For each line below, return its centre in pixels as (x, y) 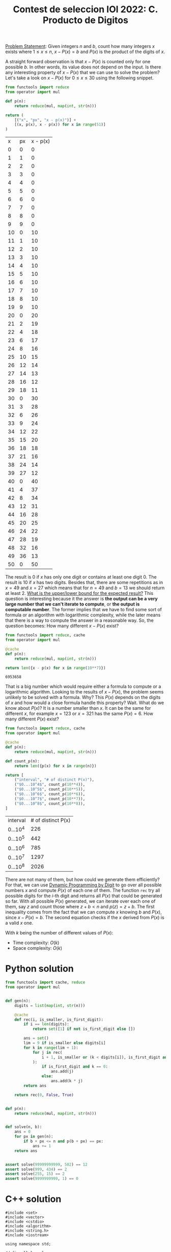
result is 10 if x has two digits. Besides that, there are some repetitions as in (84, 583)
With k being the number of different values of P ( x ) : (59, 933)
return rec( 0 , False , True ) (44, 1095)
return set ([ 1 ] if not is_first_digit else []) (84, 1029)
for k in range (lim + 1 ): (51, 1048)
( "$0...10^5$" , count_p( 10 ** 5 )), (50, 789)
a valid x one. (19, 923)
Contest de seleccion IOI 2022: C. (85, 9)
